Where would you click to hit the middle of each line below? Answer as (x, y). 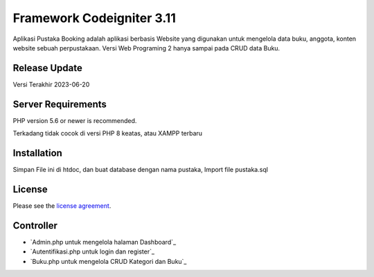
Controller (35, 226)
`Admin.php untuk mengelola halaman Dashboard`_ (103, 242)
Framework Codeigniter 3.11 (94, 18)
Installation (37, 153)
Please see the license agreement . (62, 206)
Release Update (47, 68)
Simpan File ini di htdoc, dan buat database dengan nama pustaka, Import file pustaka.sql (140, 170)
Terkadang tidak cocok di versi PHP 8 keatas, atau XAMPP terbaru (108, 133)
